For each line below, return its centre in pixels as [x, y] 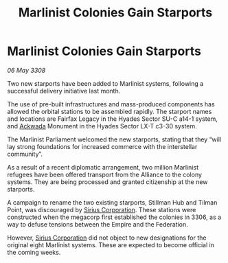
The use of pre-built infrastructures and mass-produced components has [111, 104]
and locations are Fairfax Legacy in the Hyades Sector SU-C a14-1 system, [113, 119]
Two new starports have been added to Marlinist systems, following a [105, 83]
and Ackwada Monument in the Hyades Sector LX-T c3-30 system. [102, 126]
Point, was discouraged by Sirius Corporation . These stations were [102, 209]
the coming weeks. [34, 252]
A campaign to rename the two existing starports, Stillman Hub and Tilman [112, 202]
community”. [25, 154]
